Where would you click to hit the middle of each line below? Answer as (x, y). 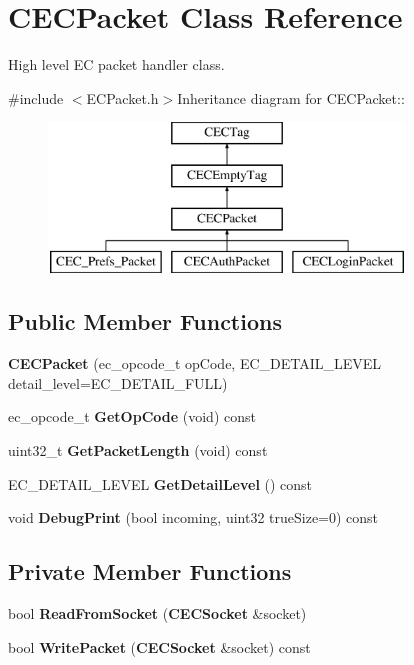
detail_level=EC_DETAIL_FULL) (118, 382)
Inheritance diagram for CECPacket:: (291, 97)
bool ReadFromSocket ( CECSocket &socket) (157, 613)
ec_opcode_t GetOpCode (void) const (132, 416)
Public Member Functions (145, 321)
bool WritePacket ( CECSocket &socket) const (159, 646)
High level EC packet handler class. (116, 64)
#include (36, 97)
